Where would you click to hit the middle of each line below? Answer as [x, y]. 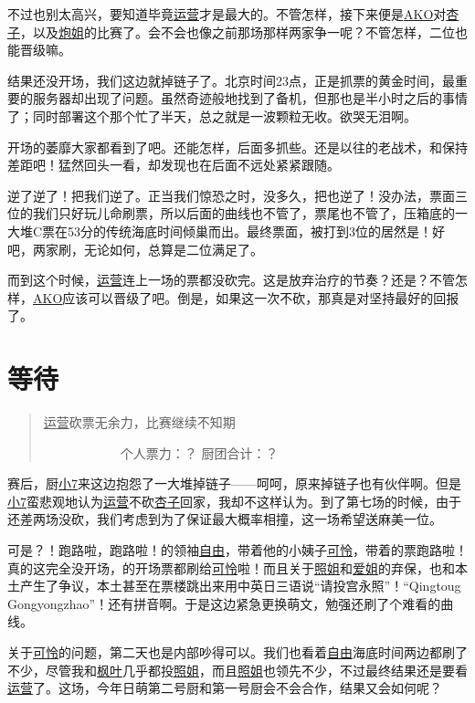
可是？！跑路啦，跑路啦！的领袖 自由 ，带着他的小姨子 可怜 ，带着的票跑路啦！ [237, 550]
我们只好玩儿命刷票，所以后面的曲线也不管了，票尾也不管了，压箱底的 [243, 213]
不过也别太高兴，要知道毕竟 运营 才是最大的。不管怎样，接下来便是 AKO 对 [227, 14]
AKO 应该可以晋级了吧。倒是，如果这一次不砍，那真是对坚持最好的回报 [246, 297]
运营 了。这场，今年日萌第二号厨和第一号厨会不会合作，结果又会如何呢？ [225, 688]
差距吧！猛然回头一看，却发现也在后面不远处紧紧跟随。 [174, 165]
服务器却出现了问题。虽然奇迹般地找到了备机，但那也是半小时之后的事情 [250, 98]
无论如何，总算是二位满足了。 [173, 249]
